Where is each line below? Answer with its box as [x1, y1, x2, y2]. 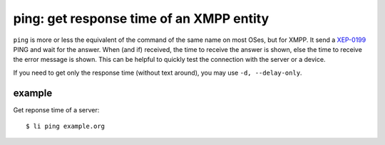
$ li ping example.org [26, 122, 106, 131]
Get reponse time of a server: [13, 105, 100, 114]
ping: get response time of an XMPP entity [13, 11, 269, 26]
